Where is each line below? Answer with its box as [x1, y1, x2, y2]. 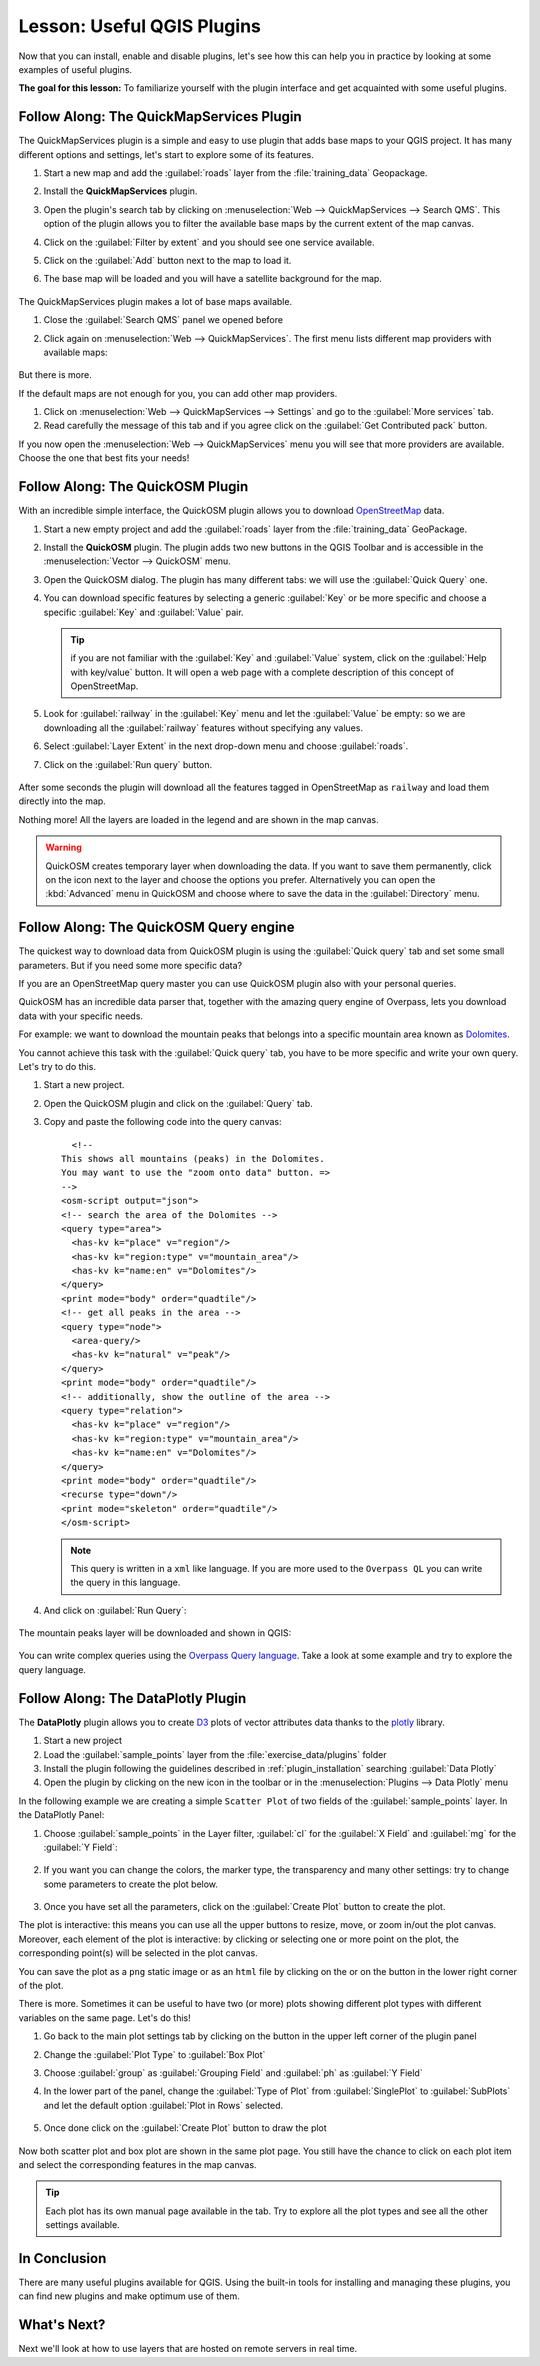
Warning [45, 841, 82, 854]
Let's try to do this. [18, 1061, 97, 1073]
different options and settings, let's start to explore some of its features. [18, 148, 314, 160]
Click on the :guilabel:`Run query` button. [43, 758, 213, 770]
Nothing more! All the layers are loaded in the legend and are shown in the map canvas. [18, 813, 379, 825]
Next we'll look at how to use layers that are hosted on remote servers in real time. [18, 2343, 358, 2355]
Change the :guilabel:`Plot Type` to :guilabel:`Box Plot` [43, 2048, 266, 2060]
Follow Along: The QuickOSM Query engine [18, 919, 295, 936]
